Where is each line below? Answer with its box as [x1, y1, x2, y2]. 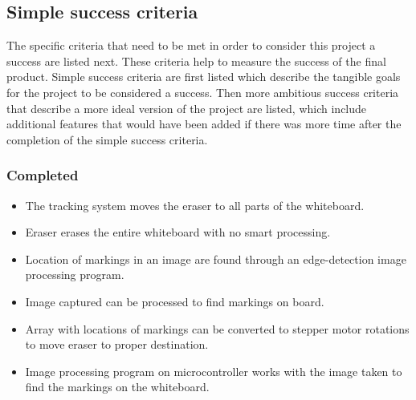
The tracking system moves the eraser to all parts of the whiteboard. [25, 196, 365, 213]
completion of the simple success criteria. [6, 131, 208, 147]
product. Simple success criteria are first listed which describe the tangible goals [6, 68, 401, 85]
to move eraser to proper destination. [25, 336, 209, 353]
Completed [6, 165, 79, 185]
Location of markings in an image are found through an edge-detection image [25, 250, 406, 267]
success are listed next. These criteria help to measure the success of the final [6, 52, 386, 69]
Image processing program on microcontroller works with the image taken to [25, 362, 402, 379]
